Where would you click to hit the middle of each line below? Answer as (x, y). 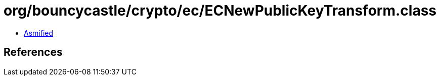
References (33, 52)
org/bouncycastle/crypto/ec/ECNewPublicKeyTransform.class (220, 11)
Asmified (39, 33)
